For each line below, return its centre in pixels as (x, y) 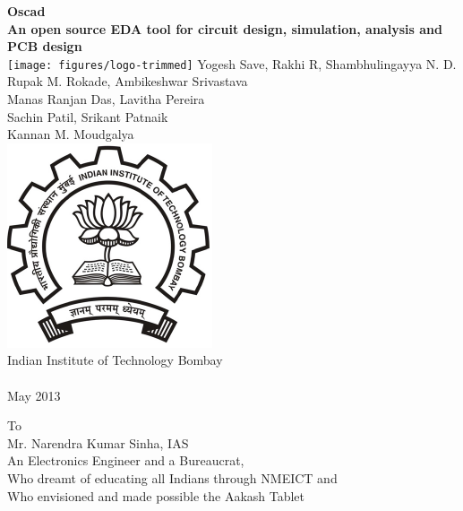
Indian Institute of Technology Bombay (115, 360)
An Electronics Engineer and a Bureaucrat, (126, 460)
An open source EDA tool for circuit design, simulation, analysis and (225, 28)
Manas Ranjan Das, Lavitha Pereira (106, 99)
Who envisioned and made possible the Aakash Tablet (156, 495)
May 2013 (34, 395)
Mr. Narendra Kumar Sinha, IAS (98, 442)
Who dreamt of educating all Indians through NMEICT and (172, 477)
